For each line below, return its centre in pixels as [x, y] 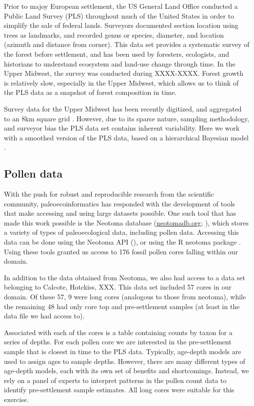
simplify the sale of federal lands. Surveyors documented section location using [121, 25]
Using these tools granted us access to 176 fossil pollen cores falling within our [121, 251]
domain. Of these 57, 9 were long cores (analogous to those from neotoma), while [125, 297]
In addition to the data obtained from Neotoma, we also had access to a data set [125, 277]
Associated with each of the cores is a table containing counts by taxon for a [118, 332]
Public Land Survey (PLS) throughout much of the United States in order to [119, 15]
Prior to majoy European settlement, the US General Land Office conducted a [121, 6]
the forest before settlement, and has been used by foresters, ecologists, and [117, 54]
